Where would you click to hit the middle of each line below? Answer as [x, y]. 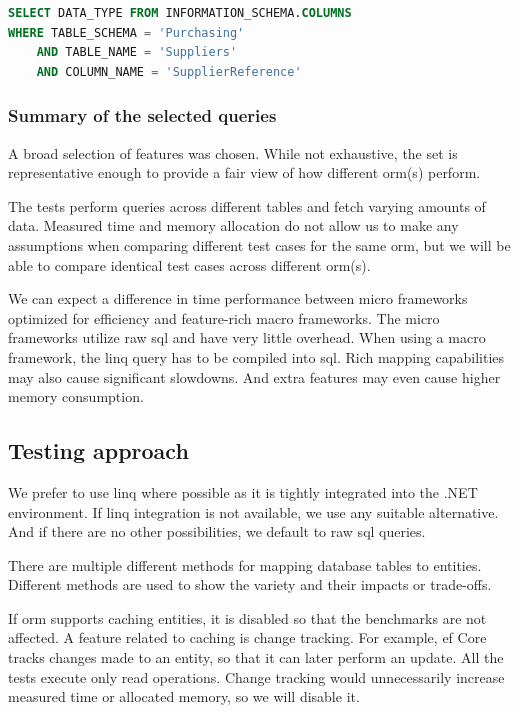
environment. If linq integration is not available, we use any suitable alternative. [253, 511]
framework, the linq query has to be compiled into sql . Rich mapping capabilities [256, 356]
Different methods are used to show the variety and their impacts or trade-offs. [250, 584]
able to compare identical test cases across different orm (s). [189, 264]
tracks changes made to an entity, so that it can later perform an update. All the [256, 657]
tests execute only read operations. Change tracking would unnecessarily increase [256, 676]
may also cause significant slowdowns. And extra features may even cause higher [254, 376]
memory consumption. [76, 396]
